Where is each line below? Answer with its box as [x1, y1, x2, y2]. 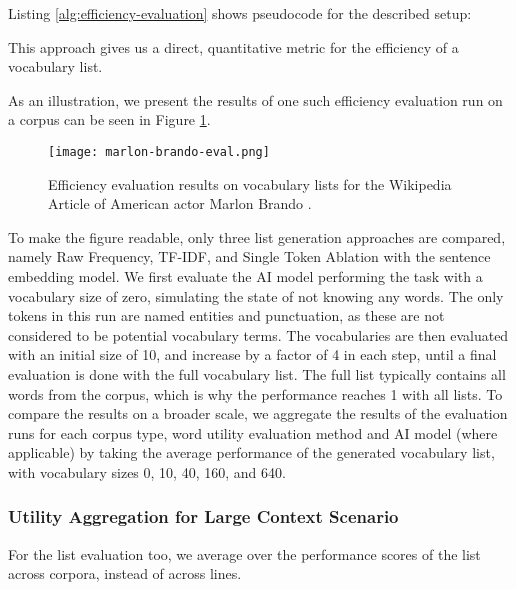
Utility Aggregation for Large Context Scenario [8, 504, 399, 529]
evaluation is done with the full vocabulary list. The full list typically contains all [8, 363, 506, 384]
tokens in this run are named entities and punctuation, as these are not [8, 305, 445, 326]
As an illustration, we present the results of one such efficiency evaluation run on [8, 89, 503, 110]
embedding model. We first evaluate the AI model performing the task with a [8, 266, 483, 286]
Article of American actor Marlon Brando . [48, 193, 312, 214]
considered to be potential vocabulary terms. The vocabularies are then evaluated [8, 324, 509, 345]
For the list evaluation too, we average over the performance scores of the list [8, 543, 481, 564]
